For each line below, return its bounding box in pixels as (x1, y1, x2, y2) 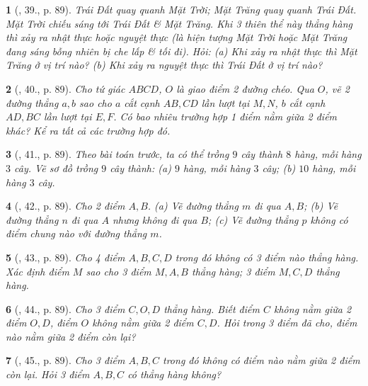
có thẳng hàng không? (127, 367, 222, 382)
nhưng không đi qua (112, 212, 197, 227)
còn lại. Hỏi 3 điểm (6, 367, 90, 382)
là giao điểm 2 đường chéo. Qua (176, 81, 314, 96)
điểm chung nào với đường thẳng (6, 226, 147, 241)
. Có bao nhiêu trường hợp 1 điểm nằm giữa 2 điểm (113, 109, 338, 124)
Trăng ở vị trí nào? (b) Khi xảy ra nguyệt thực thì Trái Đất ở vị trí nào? (6, 57, 323, 72)
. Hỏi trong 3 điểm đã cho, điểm (217, 315, 357, 330)
